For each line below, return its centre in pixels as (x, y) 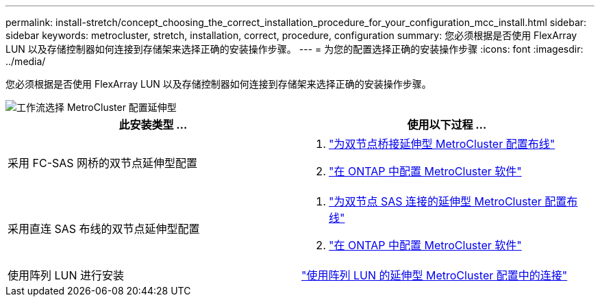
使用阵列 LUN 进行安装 (66, 275)
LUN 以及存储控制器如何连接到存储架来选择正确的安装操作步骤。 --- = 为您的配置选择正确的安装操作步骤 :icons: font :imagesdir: (295, 49)
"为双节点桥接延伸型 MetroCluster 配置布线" (442, 144)
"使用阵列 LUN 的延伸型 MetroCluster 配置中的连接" (435, 275)
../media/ (26, 61)
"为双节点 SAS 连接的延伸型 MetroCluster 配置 (448, 201)
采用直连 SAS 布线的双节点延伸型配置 (104, 229)
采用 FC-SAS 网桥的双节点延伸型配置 (103, 163)
